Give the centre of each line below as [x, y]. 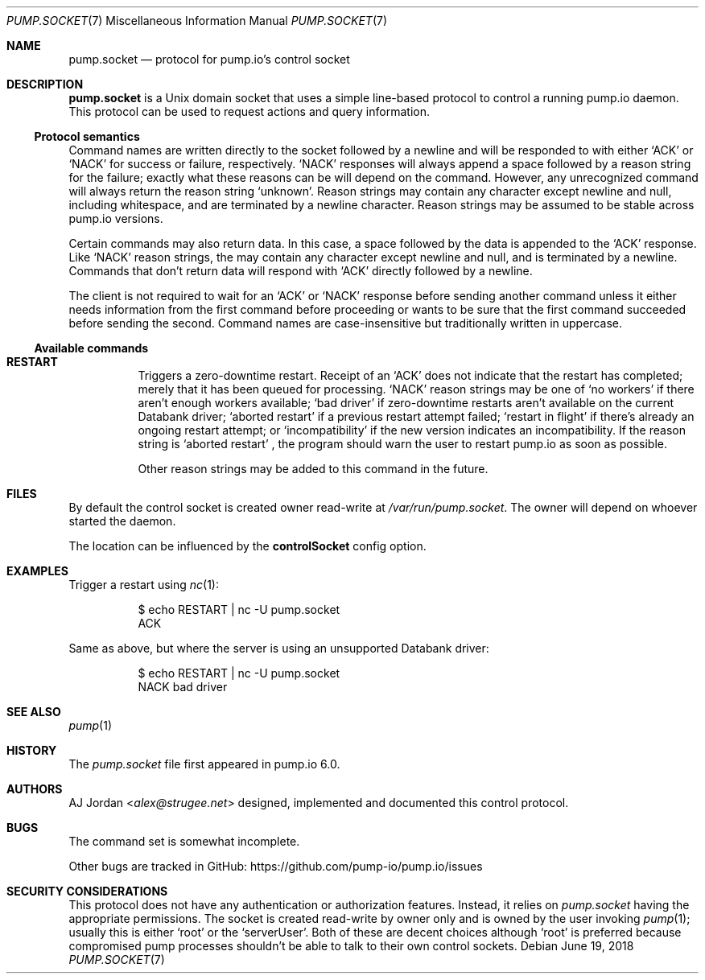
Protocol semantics [87, 136]
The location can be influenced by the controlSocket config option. [247, 546]
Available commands [91, 348]
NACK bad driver [183, 687]
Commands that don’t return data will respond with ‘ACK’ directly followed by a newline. [301, 271]
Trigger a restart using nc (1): [144, 585]
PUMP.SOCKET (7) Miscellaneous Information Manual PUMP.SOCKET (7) [197, 21]
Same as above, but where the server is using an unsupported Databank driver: [279, 648]
